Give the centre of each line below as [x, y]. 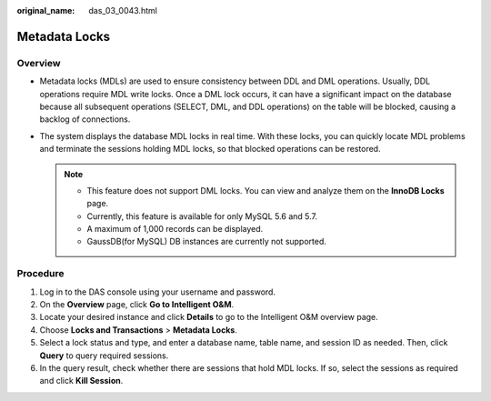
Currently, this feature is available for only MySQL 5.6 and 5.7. [202, 216]
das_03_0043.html [123, 10]
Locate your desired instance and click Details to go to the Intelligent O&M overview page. [209, 317]
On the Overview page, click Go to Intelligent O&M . [137, 304]
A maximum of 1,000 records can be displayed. [175, 229]
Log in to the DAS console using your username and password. [158, 292]
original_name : [46, 10]
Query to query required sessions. [104, 356]
